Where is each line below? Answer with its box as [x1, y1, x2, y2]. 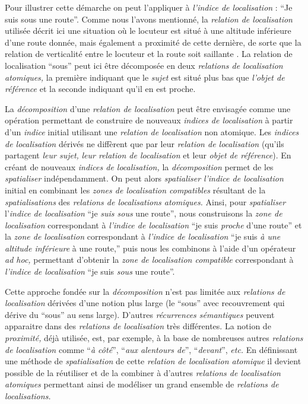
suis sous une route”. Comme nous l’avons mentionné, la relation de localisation [5, 12, 293, 25]
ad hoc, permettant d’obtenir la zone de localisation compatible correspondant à [5, 253, 294, 266]
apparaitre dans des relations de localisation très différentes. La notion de [5, 320, 271, 332]
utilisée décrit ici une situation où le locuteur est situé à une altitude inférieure [5, 24, 291, 37]
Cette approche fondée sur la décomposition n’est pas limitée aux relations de [5, 285, 285, 297]
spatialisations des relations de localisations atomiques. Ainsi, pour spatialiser [5, 195, 286, 208]
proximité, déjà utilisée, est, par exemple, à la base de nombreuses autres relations [5, 332, 303, 344]
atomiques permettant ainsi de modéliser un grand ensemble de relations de [5, 378, 279, 390]
